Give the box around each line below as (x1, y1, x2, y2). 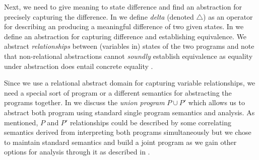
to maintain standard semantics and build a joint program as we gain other (4, 136, 237, 147)
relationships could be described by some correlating (70, 117, 232, 127)
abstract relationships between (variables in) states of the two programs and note (4, 41, 254, 51)
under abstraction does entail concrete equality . (4, 60, 153, 71)
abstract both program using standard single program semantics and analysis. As (4, 107, 255, 117)
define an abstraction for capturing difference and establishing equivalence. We (4, 31, 247, 41)
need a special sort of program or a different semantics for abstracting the (4, 87, 232, 98)
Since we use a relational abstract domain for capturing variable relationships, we (4, 77, 255, 88)
